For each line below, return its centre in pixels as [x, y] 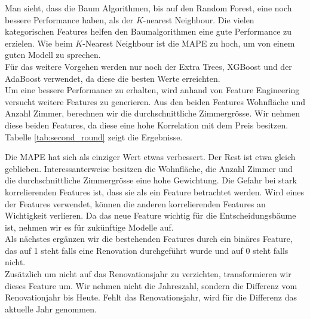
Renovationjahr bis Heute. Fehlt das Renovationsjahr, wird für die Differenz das [151, 297]
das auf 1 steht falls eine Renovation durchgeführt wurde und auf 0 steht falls [147, 250]
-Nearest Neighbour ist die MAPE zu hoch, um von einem [189, 43]
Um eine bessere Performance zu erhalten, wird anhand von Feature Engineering [152, 90]
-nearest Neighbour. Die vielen [199, 19]
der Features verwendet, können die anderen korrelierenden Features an [135, 203]
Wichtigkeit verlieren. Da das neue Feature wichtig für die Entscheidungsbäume [151, 215]
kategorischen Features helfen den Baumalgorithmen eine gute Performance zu [148, 31]
